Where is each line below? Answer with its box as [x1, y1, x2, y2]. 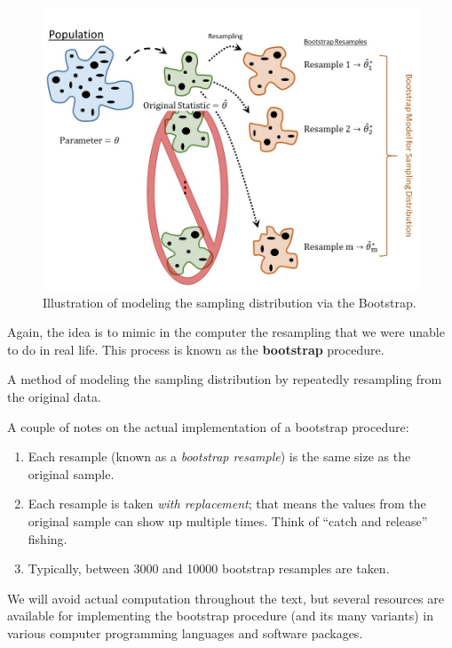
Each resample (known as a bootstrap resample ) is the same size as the [28, 447, 411, 466]
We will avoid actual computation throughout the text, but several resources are [7, 588, 444, 607]
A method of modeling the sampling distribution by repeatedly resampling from [7, 370, 442, 388]
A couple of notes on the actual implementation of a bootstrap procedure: [7, 417, 409, 436]
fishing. [28, 529, 67, 548]
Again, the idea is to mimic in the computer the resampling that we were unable [7, 323, 445, 341]
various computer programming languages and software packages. [7, 623, 363, 642]
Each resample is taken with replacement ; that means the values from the [28, 494, 426, 513]
